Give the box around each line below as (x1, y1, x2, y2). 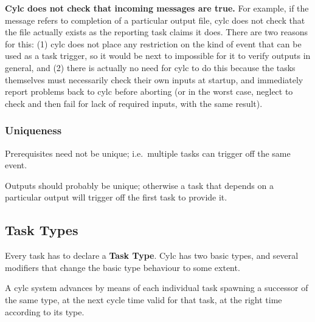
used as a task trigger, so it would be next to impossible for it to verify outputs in (5, 49, 311, 62)
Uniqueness (5, 123, 62, 138)
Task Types (5, 221, 78, 239)
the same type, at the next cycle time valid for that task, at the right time (5, 293, 282, 306)
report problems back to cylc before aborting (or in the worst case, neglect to (5, 85, 293, 98)
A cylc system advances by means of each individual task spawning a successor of (5, 281, 308, 294)
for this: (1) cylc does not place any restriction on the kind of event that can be (5, 37, 302, 50)
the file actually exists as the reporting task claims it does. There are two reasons (5, 26, 308, 38)
